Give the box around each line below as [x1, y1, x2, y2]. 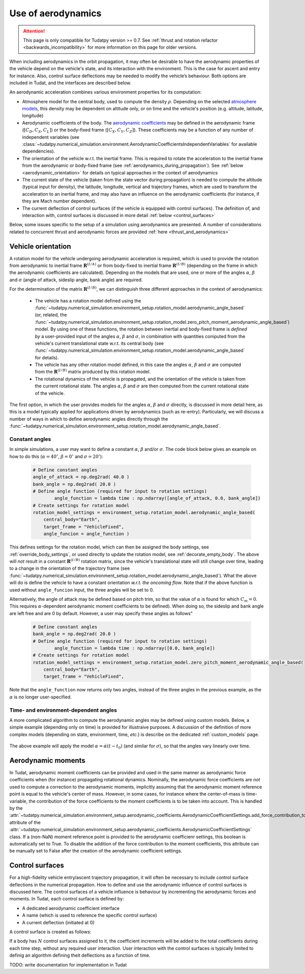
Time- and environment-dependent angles [9, 707, 117, 714]
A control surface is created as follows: [9, 928, 91, 935]
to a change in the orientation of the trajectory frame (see [9, 565, 130, 571]
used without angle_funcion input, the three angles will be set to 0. [9, 587, 155, 593]
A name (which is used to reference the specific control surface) [22, 912, 158, 919]
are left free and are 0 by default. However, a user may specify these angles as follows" [9, 610, 193, 616]
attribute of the [9, 819, 41, 826]
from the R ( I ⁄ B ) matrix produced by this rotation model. [35, 368, 151, 375]
